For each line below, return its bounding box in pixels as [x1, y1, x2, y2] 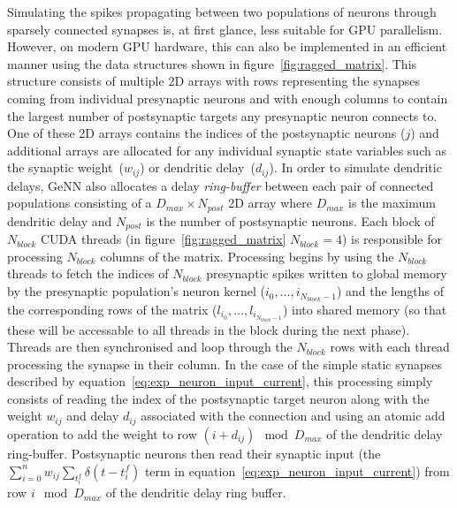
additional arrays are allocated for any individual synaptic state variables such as [7, 140, 446, 159]
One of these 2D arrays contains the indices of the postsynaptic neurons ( [7, 124, 406, 142]
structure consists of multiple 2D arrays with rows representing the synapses [7, 72, 421, 90]
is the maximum [348, 193, 436, 212]
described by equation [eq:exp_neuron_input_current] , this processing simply [7, 372, 433, 390]
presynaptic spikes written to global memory [206, 264, 447, 283]
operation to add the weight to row [7, 424, 197, 443]
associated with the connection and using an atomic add [141, 406, 446, 425]
